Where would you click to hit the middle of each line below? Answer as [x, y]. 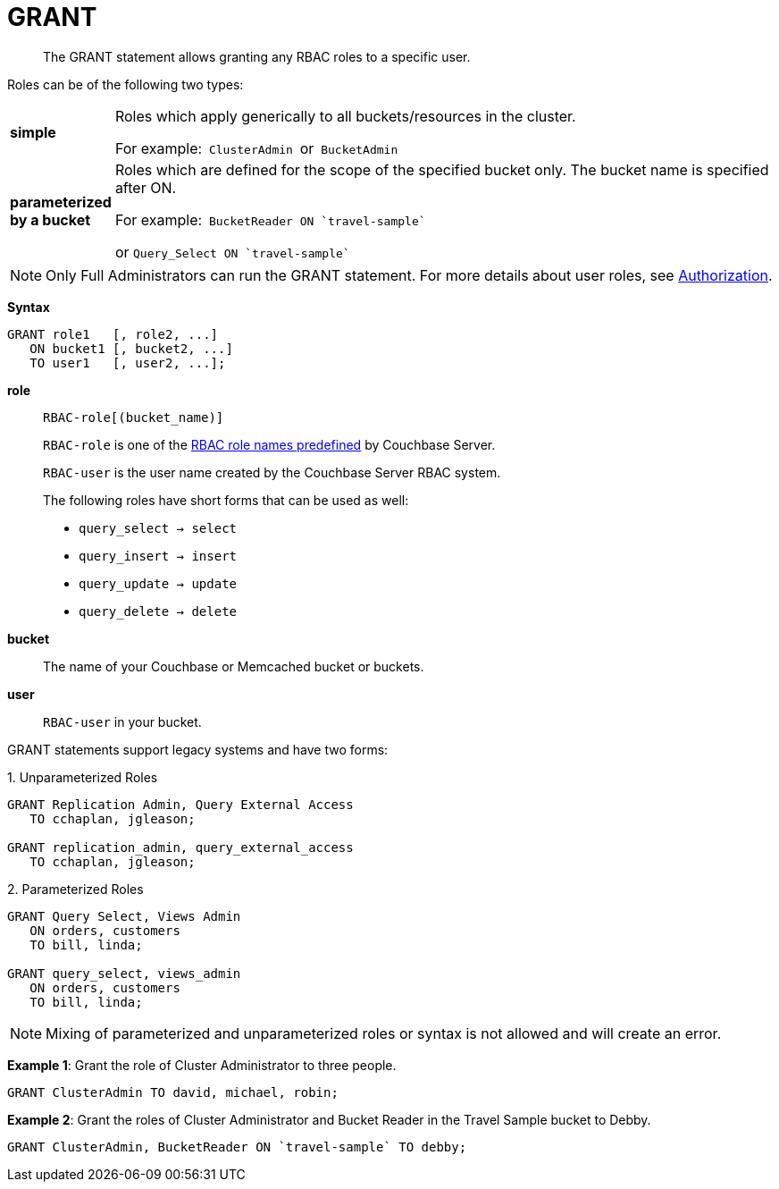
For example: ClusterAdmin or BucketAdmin [256, 148]
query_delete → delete [158, 611]
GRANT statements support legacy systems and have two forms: [198, 749]
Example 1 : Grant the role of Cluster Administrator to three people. [202, 1065]
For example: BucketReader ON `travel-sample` [270, 219]
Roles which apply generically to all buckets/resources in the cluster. [345, 116]
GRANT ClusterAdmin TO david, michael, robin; [173, 1092]
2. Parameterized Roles [75, 889]
